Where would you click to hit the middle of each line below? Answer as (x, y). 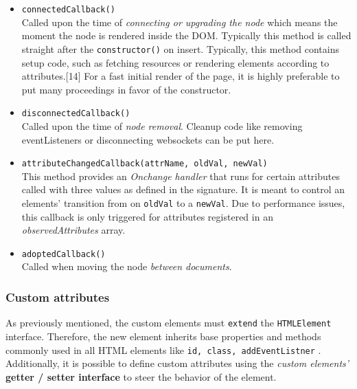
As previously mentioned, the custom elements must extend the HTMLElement (169, 323)
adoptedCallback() (64, 254)
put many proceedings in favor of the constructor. (126, 89)
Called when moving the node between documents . (127, 266)
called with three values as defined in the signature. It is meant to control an (183, 189)
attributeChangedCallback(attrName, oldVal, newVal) (145, 164)
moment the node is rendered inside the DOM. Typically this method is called (186, 35)
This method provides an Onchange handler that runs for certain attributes (181, 176)
